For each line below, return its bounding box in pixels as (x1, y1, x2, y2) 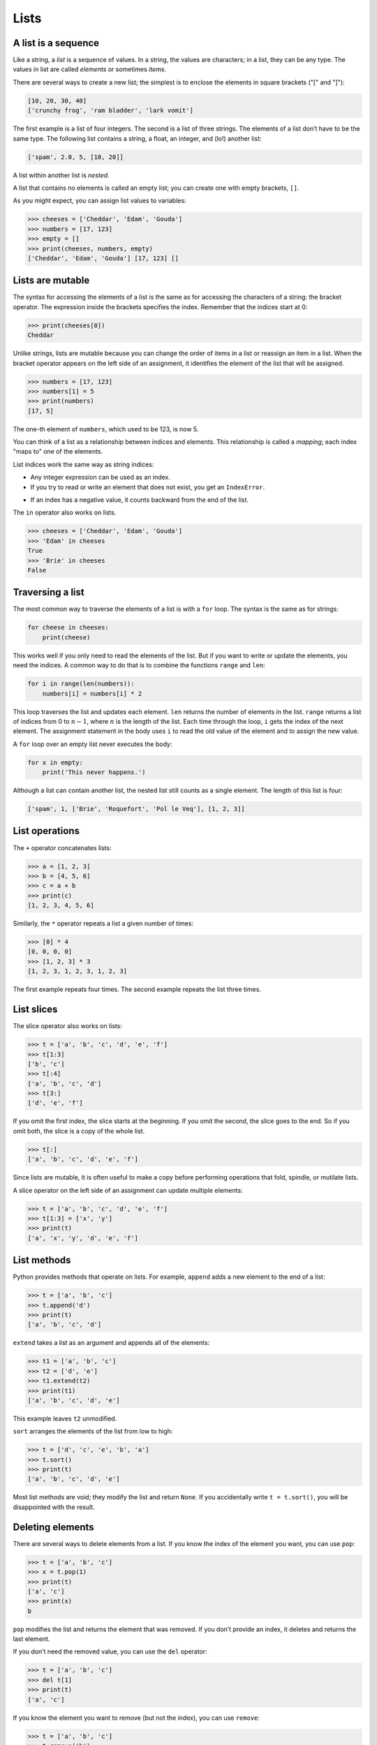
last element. (13, 1635, 50, 1643)
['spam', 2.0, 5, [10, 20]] (27, 153, 124, 161)
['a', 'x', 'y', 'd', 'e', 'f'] (27, 1234, 139, 1242)
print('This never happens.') (42, 768, 146, 776)
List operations (13, 825, 80, 837)
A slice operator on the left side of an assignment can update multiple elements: (13, 1186, 244, 1194)
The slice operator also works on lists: (13, 1022, 122, 1030)
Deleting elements (13, 1521, 94, 1533)
